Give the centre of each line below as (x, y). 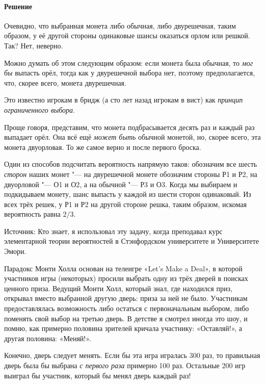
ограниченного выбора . (39, 109)
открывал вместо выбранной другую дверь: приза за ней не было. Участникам (126, 298)
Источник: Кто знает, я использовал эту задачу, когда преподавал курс (113, 231)
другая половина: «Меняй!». (48, 338)
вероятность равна (32, 214)
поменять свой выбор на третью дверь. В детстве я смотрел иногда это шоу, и (126, 318)
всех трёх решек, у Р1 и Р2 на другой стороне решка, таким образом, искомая (125, 204)
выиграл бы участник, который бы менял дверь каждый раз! (98, 375)
